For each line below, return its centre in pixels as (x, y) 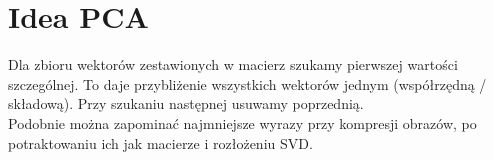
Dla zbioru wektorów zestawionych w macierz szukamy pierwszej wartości (233, 64)
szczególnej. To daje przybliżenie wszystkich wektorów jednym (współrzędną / (247, 83)
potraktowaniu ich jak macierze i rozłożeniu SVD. (160, 142)
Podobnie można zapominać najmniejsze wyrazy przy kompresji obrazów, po (242, 122)
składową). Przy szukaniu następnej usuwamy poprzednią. (186, 103)
